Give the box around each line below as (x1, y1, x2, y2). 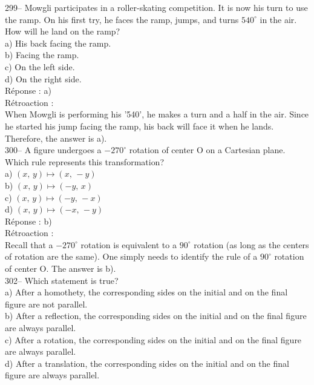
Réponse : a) (5, 84, 51, 97)
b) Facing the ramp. (5, 48, 79, 61)
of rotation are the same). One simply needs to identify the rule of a (5, 250, 258, 263)
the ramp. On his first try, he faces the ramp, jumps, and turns (5, 13, 239, 25)
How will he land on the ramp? (5, 25, 120, 38)
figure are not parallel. (5, 297, 88, 310)
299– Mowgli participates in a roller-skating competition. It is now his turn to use (5, 1, 308, 13)
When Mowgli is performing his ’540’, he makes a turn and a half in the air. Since (5, 108, 309, 120)
